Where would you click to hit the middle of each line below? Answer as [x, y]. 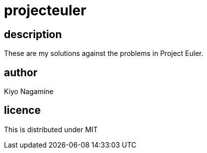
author [21, 72]
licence [23, 110]
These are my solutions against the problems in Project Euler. [104, 53]
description [33, 34]
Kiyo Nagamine [29, 92]
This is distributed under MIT [51, 129]
